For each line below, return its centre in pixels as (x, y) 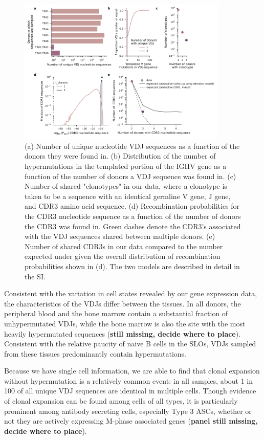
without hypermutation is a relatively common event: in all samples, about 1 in (129, 380)
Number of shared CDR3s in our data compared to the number (124, 246)
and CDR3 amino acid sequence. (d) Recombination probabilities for (132, 206)
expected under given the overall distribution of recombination (123, 256)
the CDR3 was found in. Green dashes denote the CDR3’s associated (133, 226)
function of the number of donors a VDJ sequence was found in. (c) (130, 176)
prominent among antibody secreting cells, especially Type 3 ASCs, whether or (128, 411)
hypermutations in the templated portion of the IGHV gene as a (126, 166)
